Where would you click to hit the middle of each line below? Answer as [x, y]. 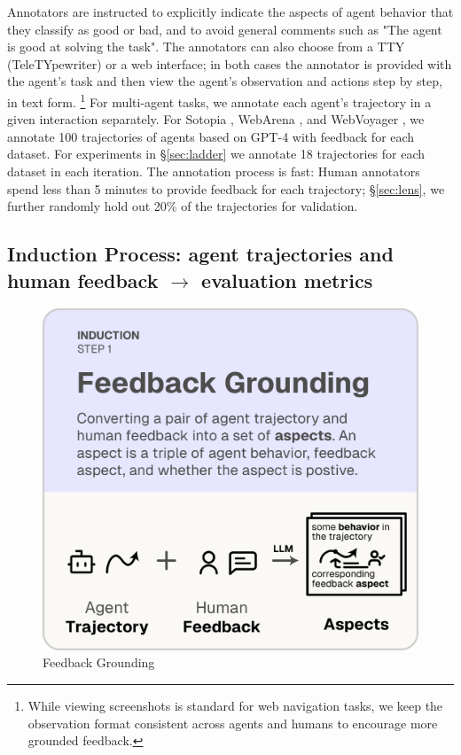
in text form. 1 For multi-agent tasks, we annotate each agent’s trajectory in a [219, 100]
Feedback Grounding [99, 662]
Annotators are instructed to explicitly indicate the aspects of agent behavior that [230, 12]
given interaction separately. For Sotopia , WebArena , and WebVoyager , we [216, 119]
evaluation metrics [287, 280]
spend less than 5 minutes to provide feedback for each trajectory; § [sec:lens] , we [226, 188]
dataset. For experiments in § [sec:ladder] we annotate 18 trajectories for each [216, 154]
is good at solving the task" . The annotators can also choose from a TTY [206, 47]
